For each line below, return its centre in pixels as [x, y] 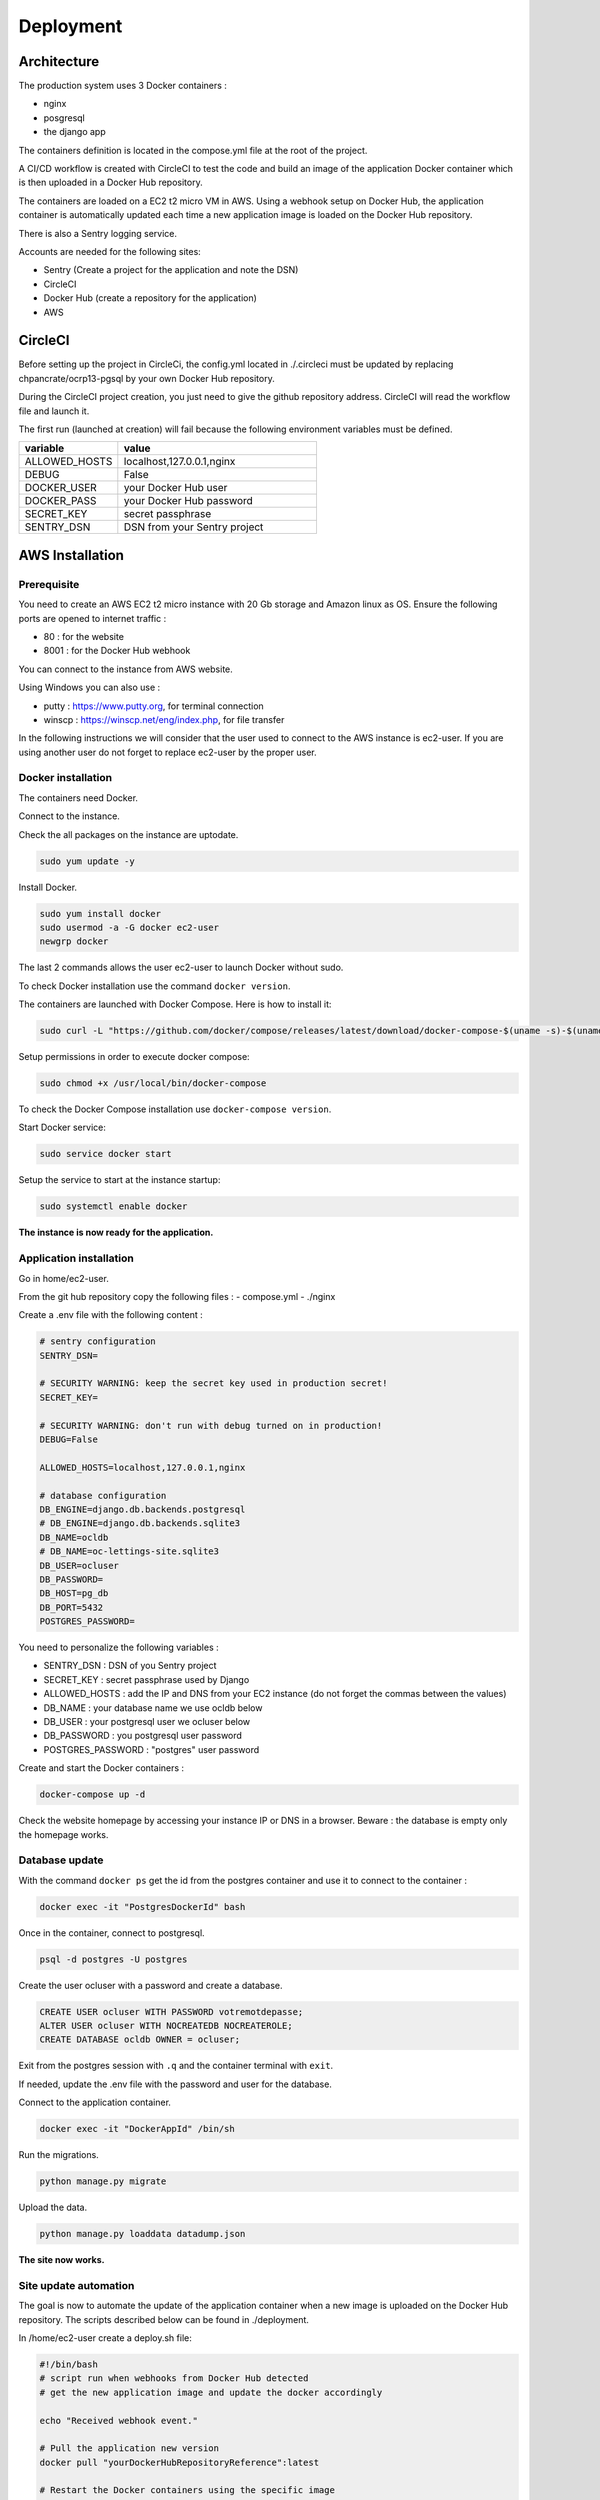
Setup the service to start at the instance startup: [119, 1180]
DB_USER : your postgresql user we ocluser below [147, 1722]
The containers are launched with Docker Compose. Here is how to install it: [175, 1004]
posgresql [64, 117]
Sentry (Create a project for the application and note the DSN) [171, 270]
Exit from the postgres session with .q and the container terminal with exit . [176, 2066]
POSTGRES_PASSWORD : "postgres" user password [151, 1749]
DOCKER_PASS [60, 501]
